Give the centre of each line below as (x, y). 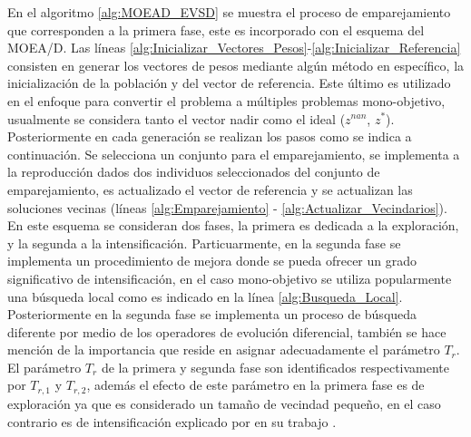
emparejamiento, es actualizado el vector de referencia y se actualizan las (210, 189)
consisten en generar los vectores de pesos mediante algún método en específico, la (236, 65)
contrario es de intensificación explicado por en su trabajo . (172, 421)
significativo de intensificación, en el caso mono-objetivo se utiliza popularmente (230, 278)
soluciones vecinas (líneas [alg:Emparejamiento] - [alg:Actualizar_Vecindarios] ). (227, 207)
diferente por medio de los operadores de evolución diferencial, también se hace (227, 331)
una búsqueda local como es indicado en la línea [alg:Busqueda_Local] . (205, 296)
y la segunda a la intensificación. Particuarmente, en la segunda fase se (204, 243)
